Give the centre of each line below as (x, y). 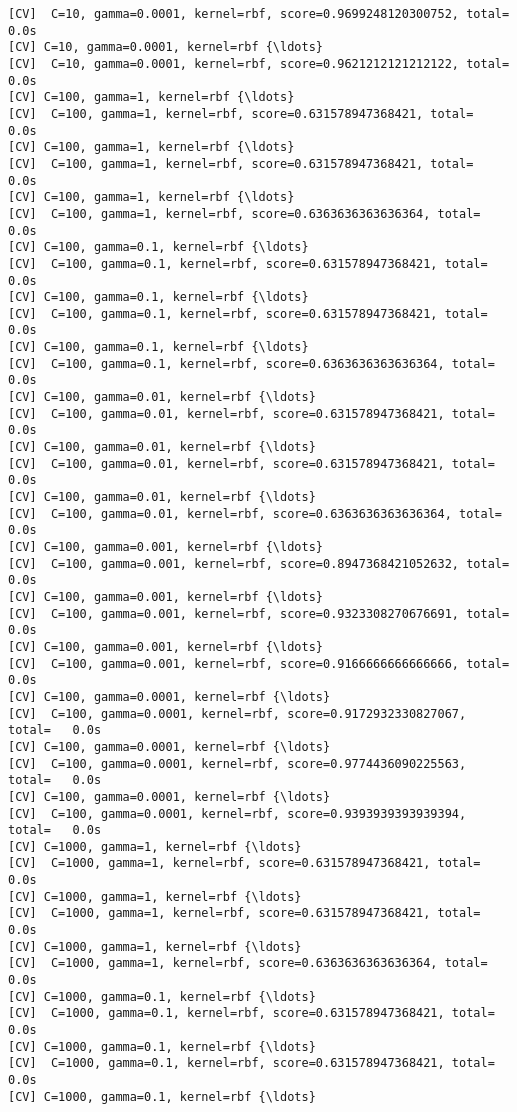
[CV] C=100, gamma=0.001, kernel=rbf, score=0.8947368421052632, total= (259, 563)
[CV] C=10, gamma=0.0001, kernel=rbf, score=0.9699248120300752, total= (259, 14)
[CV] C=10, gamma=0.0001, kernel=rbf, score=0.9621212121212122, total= (259, 63)
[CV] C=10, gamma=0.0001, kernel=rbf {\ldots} (165, 47)
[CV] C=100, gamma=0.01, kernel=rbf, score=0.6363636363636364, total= (255, 513)
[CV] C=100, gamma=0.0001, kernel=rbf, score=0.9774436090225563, (237, 763)
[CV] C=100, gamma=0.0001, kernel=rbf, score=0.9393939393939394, (237, 813)
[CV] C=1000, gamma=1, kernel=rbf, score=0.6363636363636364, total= (248, 963)
